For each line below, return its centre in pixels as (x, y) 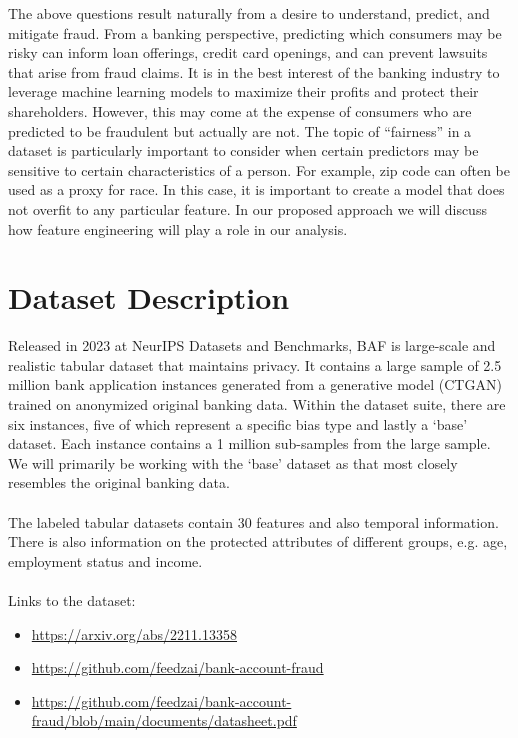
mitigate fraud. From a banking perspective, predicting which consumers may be (255, 32)
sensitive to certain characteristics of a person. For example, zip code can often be (259, 169)
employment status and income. (105, 560)
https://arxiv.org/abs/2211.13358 (134, 633)
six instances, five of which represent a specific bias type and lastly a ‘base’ (238, 423)
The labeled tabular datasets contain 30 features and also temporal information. (253, 521)
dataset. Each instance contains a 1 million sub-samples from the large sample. (249, 443)
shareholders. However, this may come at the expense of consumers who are (240, 110)
